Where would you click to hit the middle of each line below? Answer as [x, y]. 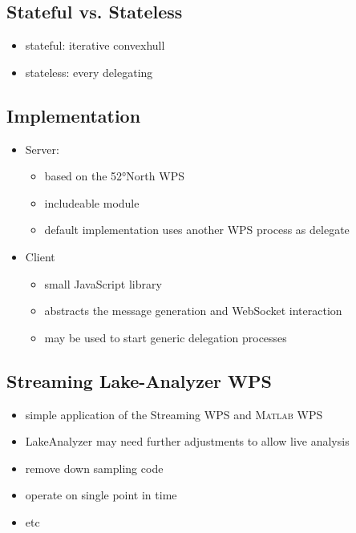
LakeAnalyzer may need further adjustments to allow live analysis [187, 441]
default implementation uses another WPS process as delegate [197, 230]
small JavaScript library [103, 283]
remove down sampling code [94, 468]
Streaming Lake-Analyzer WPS [139, 380]
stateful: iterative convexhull [95, 45]
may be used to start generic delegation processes [166, 337]
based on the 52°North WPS [114, 176]
